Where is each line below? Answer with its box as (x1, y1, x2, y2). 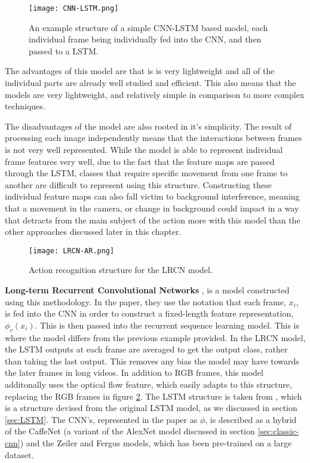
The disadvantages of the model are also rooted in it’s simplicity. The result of (5, 119, 292, 132)
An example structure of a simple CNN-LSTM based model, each (29, 21, 268, 33)
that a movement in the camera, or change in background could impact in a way (5, 201, 299, 214)
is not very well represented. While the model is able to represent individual (5, 143, 283, 155)
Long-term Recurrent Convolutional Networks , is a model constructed (5, 284, 290, 296)
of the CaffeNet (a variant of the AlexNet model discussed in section (5, 425, 255, 437)
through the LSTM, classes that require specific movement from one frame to (5, 167, 288, 179)
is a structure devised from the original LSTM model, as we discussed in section (5, 401, 297, 414)
